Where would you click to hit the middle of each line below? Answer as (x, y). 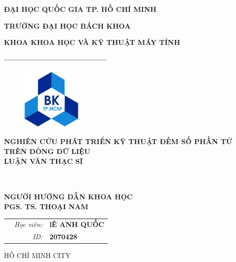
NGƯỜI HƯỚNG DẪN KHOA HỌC (68, 197)
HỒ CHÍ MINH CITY (37, 255)
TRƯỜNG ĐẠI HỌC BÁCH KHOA (67, 25)
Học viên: (29, 224)
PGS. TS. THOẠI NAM (46, 206)
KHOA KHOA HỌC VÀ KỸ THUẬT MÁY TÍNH (92, 42)
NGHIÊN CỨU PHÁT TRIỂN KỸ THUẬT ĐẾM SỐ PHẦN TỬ (118, 141)
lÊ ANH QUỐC (77, 224)
